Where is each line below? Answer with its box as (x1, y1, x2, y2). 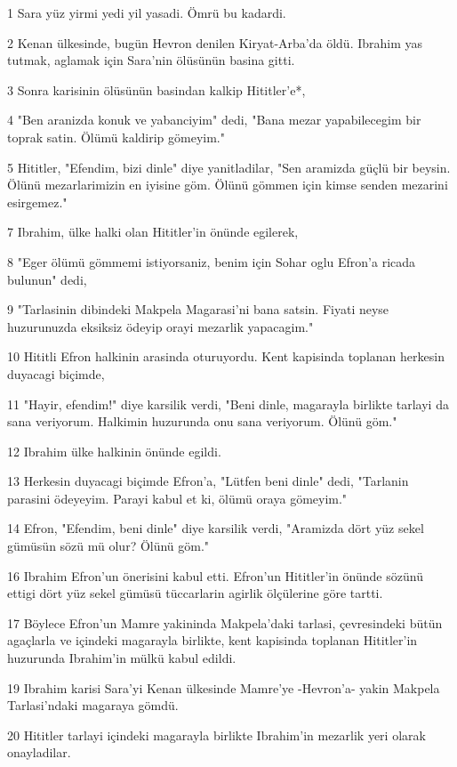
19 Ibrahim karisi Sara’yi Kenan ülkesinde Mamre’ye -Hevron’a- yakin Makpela (7, 678, 440, 697)
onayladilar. (7, 743, 71, 762)
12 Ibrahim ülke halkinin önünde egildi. (7, 441, 221, 460)
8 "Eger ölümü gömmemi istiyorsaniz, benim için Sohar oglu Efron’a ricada (7, 252, 416, 270)
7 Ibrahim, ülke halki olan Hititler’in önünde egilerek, (7, 222, 299, 241)
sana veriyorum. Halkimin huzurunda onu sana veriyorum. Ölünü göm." (7, 412, 397, 431)
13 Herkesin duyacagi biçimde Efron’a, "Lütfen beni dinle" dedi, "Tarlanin (7, 472, 409, 490)
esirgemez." (7, 192, 68, 211)
